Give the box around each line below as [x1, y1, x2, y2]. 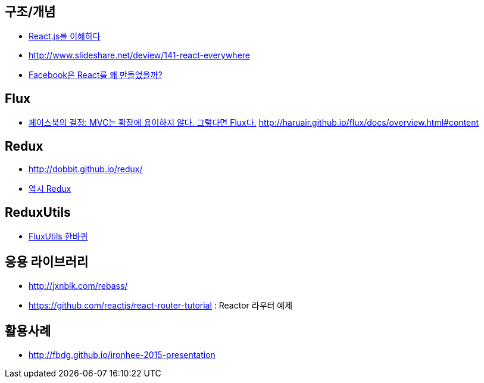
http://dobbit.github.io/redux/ [29, 164, 143, 175]
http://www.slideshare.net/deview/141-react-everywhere [29, 50, 251, 61]
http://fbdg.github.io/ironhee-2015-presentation [29, 349, 216, 360]
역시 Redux [29, 183, 71, 194]
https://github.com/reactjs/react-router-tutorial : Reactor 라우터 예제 [29, 300, 293, 310]
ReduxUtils [5, 204, 71, 220]
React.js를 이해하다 [29, 31, 101, 42]
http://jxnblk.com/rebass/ [29, 280, 128, 291]
